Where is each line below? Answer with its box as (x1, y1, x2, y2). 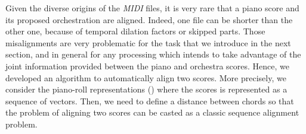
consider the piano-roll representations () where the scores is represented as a (5, 83, 288, 95)
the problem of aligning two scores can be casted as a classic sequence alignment (5, 106, 299, 119)
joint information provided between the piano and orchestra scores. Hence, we (5, 59, 290, 72)
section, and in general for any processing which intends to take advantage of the (5, 48, 301, 60)
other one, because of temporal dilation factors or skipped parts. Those (5, 25, 265, 37)
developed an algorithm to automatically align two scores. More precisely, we (5, 71, 286, 84)
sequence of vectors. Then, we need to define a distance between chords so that (5, 94, 294, 107)
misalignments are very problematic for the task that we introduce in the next (5, 36, 291, 49)
